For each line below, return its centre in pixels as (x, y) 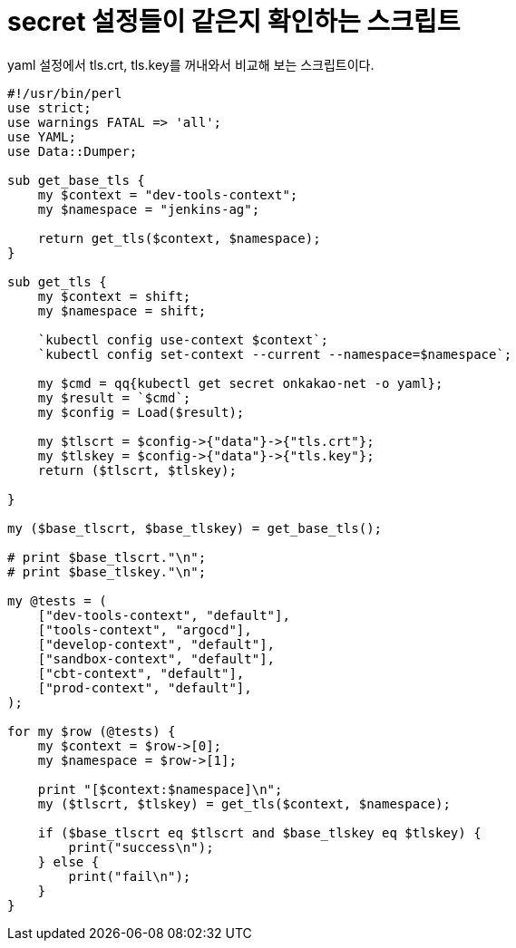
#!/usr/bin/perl (65, 93)
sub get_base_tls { (76, 180)
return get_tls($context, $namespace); (179, 238)
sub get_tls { (57, 281)
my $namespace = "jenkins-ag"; (149, 209)
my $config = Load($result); (141, 412)
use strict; (49, 107)
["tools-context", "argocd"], (145, 629)
